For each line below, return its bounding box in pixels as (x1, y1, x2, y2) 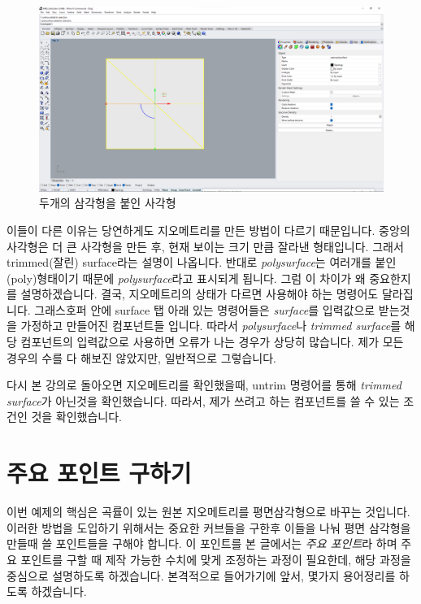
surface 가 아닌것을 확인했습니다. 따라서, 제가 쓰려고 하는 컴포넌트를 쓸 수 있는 (7, 392, 400, 409)
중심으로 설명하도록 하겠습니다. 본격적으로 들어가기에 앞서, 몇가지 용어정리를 (7, 567, 396, 584)
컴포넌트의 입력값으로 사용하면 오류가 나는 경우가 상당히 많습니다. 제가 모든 (20, 333, 404, 350)
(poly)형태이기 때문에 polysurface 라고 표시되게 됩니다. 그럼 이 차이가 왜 (7, 269, 366, 286)
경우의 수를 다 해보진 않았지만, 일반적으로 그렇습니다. (7, 349, 276, 366)
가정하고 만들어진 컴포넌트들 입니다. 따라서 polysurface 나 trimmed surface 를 (20, 317, 401, 334)
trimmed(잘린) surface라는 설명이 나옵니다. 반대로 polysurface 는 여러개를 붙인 (7, 254, 397, 271)
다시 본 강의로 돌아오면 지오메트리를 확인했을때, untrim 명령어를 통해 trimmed (7, 376, 401, 393)
